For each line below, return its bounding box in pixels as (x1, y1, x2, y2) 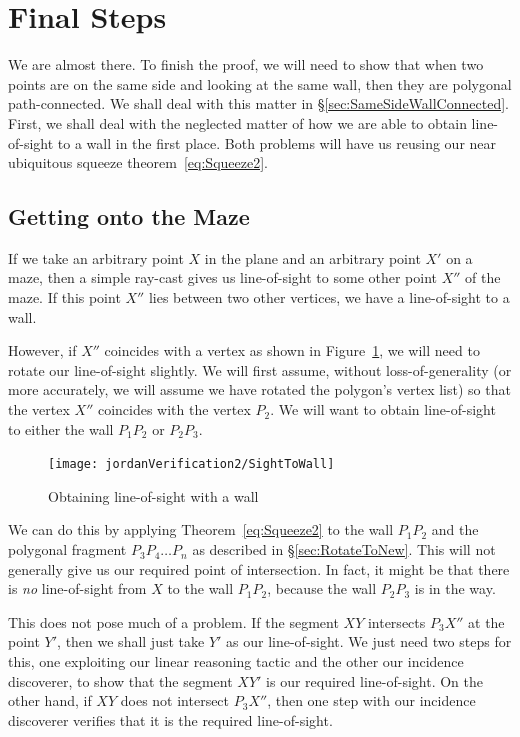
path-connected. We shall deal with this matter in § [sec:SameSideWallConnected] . (8, 93, 509, 114)
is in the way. (414, 578, 496, 599)
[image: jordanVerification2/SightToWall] (48, 457, 335, 472)
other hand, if (8, 690, 92, 711)
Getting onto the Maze (8, 201, 250, 232)
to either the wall (8, 418, 114, 439)
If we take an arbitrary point (8, 247, 184, 268)
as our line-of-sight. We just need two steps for (226, 631, 512, 652)
